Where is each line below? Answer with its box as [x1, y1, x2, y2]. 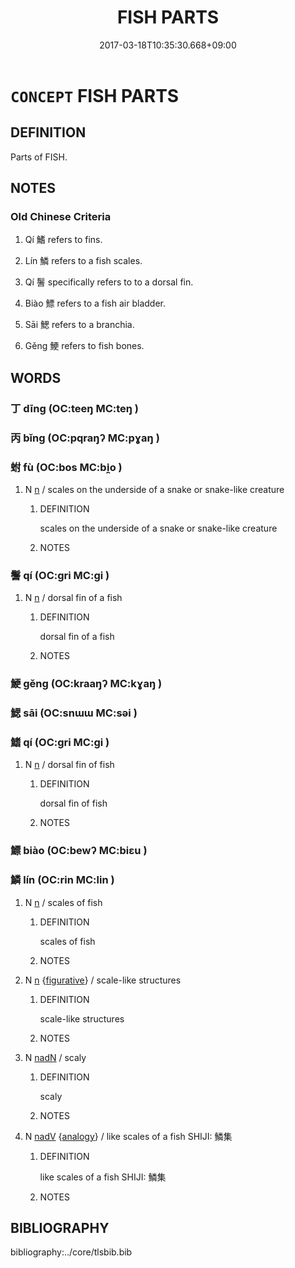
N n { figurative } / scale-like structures [24, 974, 182, 986]
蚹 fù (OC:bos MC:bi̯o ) [10, 460, 123, 474]
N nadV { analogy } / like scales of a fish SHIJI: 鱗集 [24, 1130, 233, 1142]
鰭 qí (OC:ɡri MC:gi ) [10, 736, 110, 750]
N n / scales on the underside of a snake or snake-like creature [24, 483, 285, 495]
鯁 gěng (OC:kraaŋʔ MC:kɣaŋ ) [10, 677, 163, 691]
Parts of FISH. [10, 151, 68, 163]
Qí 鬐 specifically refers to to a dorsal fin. [24, 276, 194, 288]
